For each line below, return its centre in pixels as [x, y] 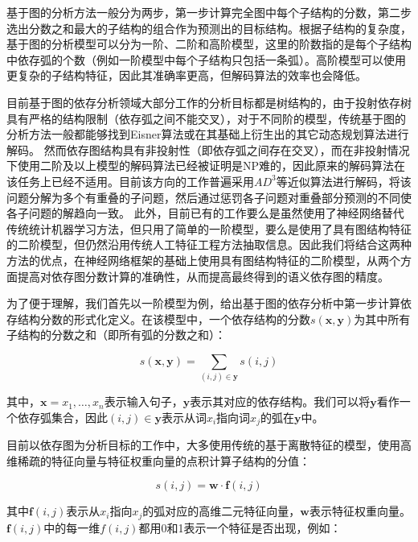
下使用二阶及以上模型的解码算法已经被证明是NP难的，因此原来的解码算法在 [206, 165]
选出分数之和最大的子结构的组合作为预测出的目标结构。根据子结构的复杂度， [209, 28]
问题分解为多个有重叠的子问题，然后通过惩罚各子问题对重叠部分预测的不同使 [209, 197]
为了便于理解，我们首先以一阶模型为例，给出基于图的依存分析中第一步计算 [203, 303]
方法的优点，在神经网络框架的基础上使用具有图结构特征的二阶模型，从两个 [203, 260]
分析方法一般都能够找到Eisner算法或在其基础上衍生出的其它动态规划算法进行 [208, 134]
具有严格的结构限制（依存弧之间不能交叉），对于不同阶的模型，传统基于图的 [206, 118]
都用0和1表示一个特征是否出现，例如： [240, 527]
